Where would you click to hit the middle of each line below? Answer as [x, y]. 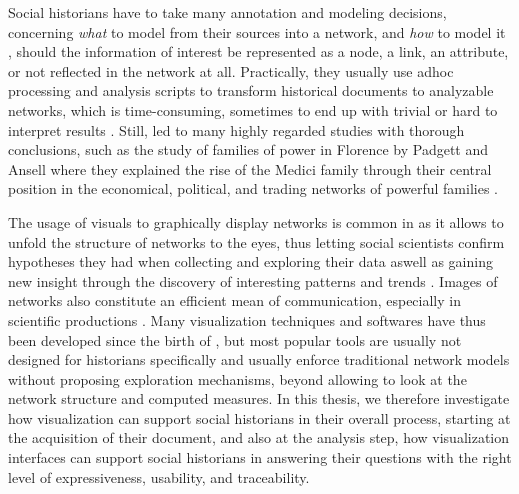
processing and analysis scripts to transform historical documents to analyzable [251, 90]
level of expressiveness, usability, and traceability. [159, 476]
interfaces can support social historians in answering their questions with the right [260, 457]
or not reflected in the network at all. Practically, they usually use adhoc [231, 70]
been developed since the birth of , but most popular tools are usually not [235, 339]
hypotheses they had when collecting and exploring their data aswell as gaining [250, 261]
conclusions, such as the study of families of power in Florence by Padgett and [248, 149]
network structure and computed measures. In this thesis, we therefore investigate [259, 398]
